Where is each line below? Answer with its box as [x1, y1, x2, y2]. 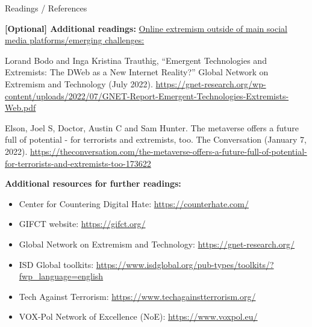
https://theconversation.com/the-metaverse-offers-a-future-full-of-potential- [30, 145, 307, 157]
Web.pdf [5, 101, 36, 114]
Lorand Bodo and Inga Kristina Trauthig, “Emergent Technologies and [5, 54, 267, 66]
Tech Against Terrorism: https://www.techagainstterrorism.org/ [19, 290, 256, 302]
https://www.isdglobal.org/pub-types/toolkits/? [96, 258, 274, 270]
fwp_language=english [19, 270, 104, 282]
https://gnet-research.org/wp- [155, 77, 266, 90]
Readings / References [5, 2, 87, 14]
